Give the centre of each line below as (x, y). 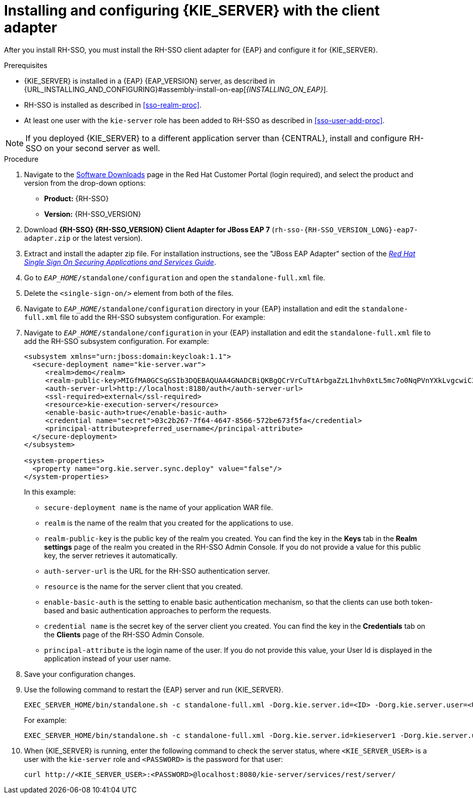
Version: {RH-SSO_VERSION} (93, 214)
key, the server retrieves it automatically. (111, 555)
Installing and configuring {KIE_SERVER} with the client (192, 11)
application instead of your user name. (108, 658)
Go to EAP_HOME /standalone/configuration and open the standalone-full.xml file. (175, 277)
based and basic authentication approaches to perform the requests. (158, 610)
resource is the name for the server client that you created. (144, 586)
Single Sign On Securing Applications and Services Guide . (120, 262)
